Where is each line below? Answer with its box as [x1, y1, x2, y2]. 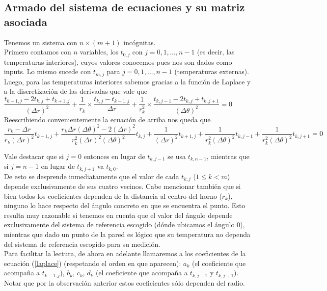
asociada [4, 14, 48, 29]
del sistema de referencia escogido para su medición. [4, 238, 161, 249]
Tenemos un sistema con [4, 37, 78, 47]
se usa [167, 151, 186, 161]
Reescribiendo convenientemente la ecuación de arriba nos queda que [4, 114, 211, 124]
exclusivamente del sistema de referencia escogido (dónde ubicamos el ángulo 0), [4, 219, 245, 230]
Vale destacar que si [4, 151, 64, 161]
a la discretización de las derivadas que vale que [4, 86, 147, 96]
